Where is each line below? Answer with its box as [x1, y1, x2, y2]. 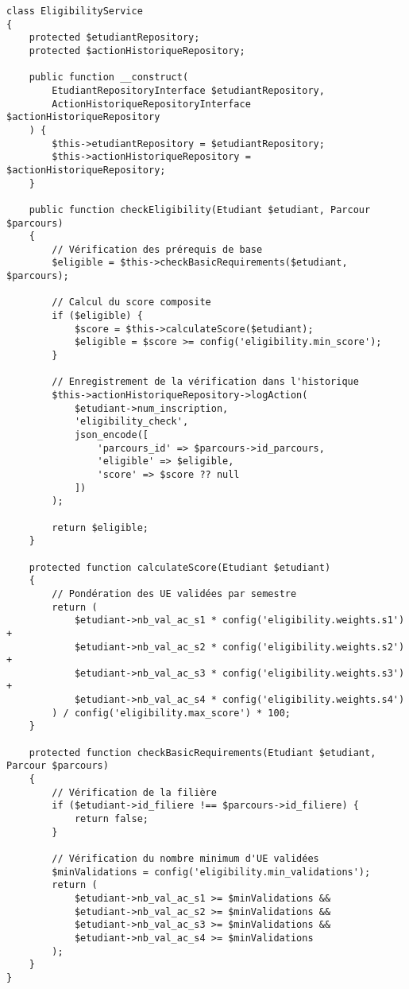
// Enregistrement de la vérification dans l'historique [52, 376, 359, 388]
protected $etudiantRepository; [29, 32, 200, 44]
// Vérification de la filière [52, 786, 217, 798]
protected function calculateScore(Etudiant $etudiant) [29, 561, 331, 573]
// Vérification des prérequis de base [52, 243, 263, 255]
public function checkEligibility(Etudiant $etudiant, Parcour [29, 204, 371, 215]
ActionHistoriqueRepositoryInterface [52, 98, 251, 110]
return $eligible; [52, 522, 149, 533]
